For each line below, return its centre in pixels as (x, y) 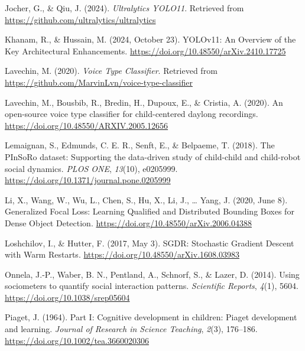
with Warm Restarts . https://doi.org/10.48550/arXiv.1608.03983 (122, 254)
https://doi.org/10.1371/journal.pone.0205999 (88, 180)
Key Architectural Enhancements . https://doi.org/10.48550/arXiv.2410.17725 (145, 51)
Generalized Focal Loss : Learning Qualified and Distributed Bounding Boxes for (150, 211)
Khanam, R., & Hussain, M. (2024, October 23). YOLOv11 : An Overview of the (150, 39)
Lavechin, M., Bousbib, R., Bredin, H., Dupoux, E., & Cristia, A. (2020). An (144, 102)
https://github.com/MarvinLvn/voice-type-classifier (99, 82)
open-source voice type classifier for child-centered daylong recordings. (132, 114)
